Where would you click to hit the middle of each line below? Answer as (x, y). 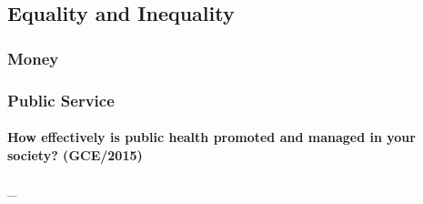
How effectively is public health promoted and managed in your (211, 137)
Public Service (61, 100)
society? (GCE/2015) (75, 154)
